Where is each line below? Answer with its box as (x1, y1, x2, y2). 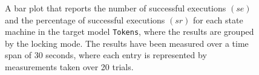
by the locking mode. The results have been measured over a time (5, 37, 249, 49)
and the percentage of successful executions (5, 13, 165, 26)
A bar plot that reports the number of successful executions (5, 2, 226, 14)
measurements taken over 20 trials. (5, 61, 134, 73)
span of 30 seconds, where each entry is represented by (5, 49, 207, 61)
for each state (193, 13, 243, 26)
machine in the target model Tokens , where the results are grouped (5, 25, 254, 38)
